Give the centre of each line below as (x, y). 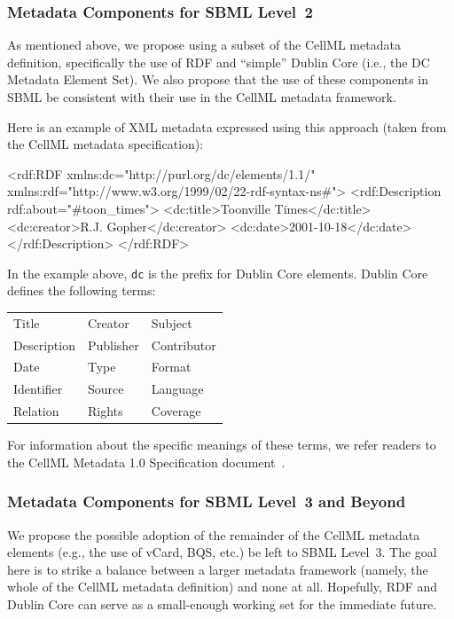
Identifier (38, 389)
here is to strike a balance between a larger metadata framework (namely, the (218, 569)
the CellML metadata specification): (106, 144)
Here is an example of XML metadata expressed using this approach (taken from (227, 126)
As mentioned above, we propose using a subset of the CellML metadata (204, 45)
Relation (36, 411)
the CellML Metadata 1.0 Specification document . (146, 462)
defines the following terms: (82, 290)
